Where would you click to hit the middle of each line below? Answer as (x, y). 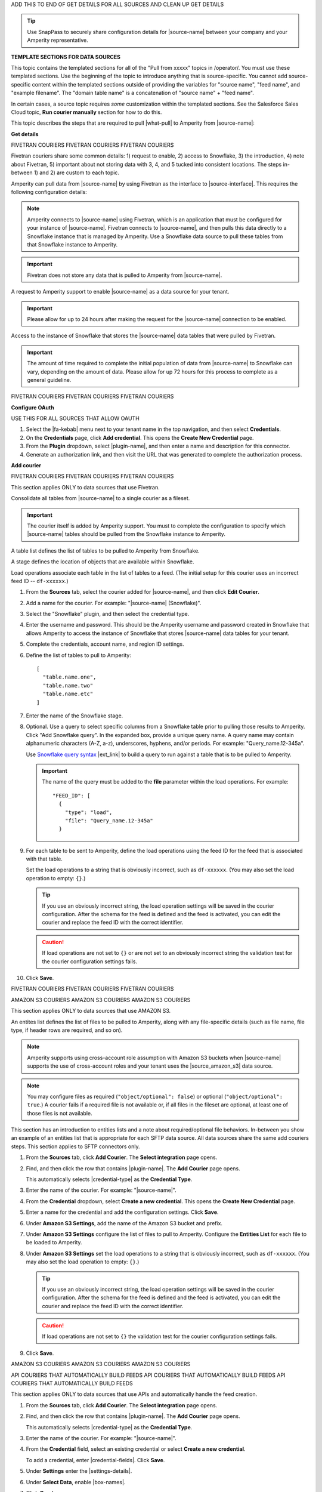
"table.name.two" (68, 685)
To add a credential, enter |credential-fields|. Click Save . (95, 1460)
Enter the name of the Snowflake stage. (75, 716)
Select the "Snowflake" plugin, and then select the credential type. (108, 614)
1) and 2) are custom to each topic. (76, 172)
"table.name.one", (69, 677)
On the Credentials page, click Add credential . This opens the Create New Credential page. (140, 437)
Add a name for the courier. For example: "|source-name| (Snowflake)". (114, 603)
